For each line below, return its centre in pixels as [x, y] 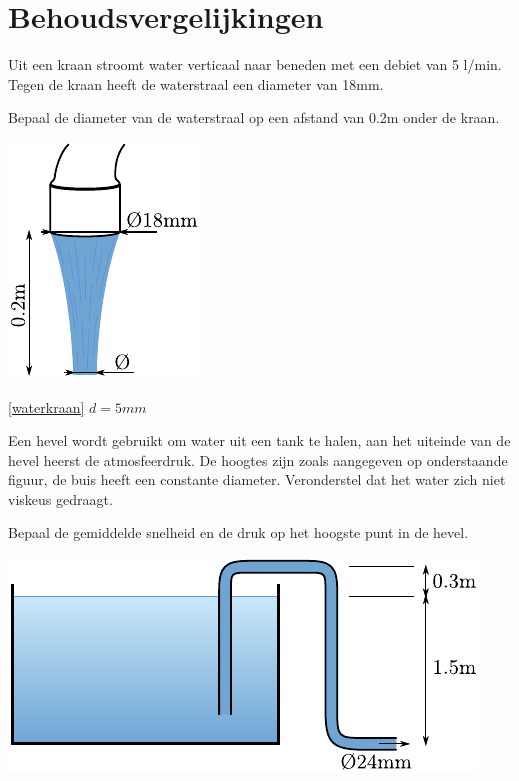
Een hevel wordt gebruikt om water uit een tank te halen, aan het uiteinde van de [259, 440]
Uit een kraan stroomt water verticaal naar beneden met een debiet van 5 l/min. [255, 64]
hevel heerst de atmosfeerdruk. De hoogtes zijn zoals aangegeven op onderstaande [258, 459]
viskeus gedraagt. [60, 498]
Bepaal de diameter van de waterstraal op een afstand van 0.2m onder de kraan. [254, 117]
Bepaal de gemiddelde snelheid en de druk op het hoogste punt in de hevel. [238, 532]
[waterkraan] [46, 406]
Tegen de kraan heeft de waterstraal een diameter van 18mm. [196, 83]
